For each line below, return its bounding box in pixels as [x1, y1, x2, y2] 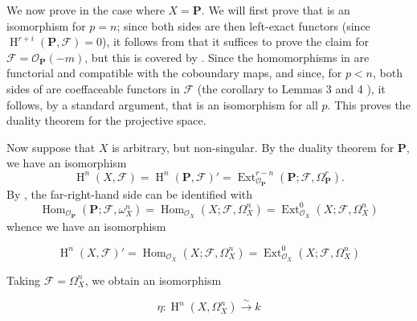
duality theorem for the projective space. [6, 112, 206, 129]
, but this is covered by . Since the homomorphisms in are [84, 48, 370, 65]
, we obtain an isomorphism [84, 271, 222, 288]
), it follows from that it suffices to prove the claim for [101, 33, 369, 50]
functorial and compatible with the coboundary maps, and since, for [6, 64, 342, 81]
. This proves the [327, 96, 411, 113]
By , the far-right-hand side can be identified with [6, 185, 253, 202]
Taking [6, 271, 41, 288]
